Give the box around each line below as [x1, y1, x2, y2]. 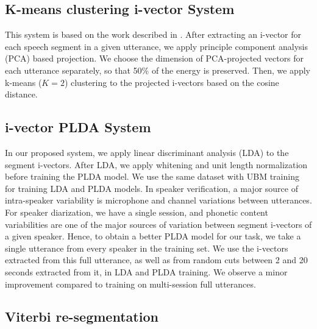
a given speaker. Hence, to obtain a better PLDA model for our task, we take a [5, 230, 301, 242]
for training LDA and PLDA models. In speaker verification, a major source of [5, 182, 298, 194]
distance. [5, 88, 38, 101]
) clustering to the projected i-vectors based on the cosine [64, 76, 279, 88]
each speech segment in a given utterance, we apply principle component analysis [5, 40, 308, 52]
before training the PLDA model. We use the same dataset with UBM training [5, 170, 299, 183]
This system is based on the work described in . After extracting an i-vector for [5, 28, 302, 41]
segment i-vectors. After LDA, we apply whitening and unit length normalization [5, 158, 308, 171]
